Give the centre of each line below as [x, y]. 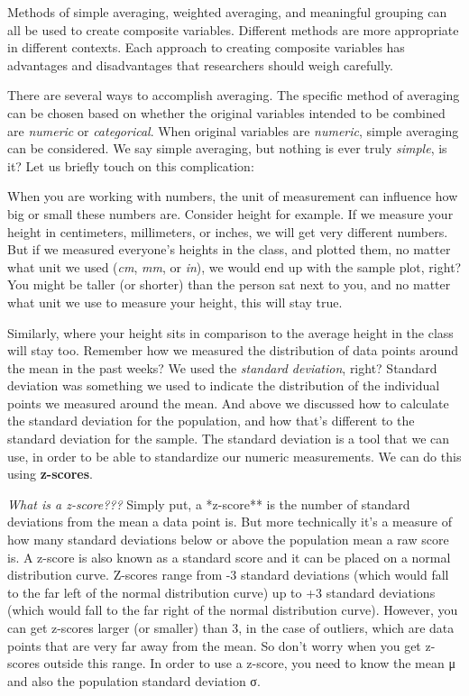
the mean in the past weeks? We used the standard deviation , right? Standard [222, 367]
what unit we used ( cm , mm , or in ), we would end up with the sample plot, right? [234, 266]
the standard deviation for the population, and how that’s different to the [211, 421]
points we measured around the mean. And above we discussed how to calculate [228, 403]
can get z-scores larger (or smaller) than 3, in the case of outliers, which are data [231, 627]
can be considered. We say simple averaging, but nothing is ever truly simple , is [227, 148]
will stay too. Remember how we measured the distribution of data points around [233, 350]
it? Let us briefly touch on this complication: [131, 165]
